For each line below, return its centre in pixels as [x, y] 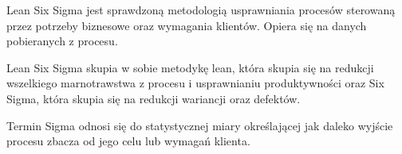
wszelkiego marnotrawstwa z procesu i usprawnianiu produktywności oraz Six [195, 83]
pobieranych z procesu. [62, 41]
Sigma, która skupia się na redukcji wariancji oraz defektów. [154, 98]
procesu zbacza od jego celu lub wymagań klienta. [128, 141]
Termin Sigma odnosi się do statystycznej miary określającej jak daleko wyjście [200, 125]
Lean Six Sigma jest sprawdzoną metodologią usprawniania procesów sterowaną [201, 10]
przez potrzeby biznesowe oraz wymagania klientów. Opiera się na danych [187, 25]
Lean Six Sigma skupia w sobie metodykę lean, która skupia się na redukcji [190, 67]
